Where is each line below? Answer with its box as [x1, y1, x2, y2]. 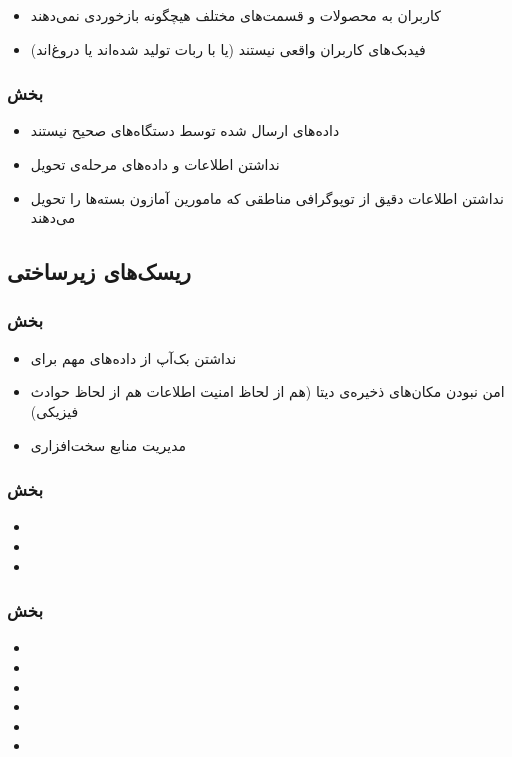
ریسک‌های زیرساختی [7, 256, 191, 287]
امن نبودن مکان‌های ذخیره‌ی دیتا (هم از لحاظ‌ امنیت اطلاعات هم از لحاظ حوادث [30, 381, 505, 402]
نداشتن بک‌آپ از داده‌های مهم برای [30, 347, 237, 368]
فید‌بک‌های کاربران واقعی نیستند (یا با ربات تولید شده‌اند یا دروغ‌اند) [30, 38, 426, 59]
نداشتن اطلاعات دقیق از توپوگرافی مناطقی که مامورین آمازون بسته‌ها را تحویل [30, 187, 504, 208]
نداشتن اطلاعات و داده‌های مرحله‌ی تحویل [30, 154, 280, 174]
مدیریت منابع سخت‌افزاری [30, 434, 186, 455]
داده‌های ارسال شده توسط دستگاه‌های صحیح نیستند [30, 120, 340, 141]
